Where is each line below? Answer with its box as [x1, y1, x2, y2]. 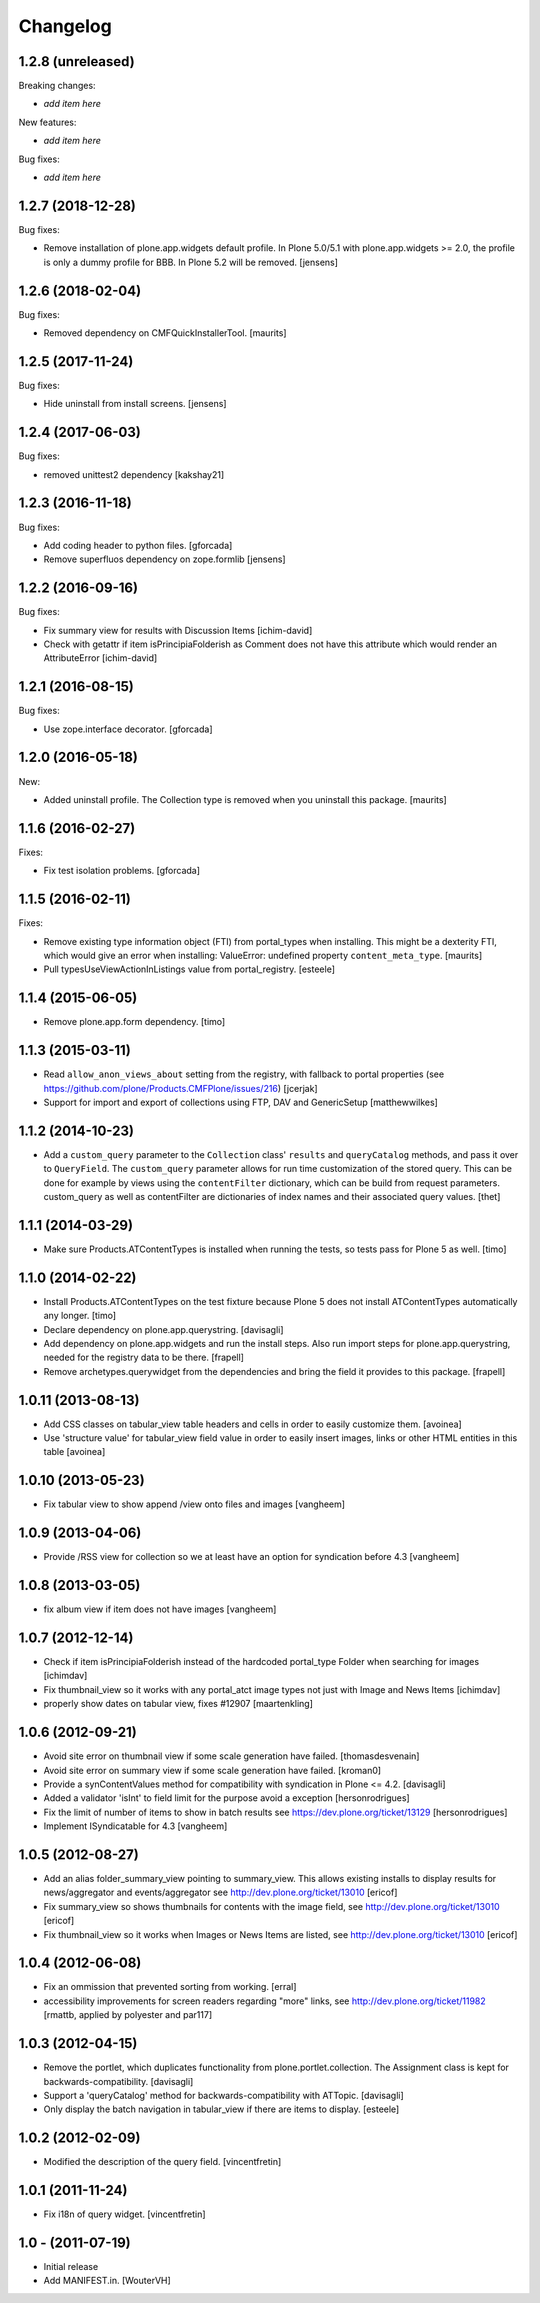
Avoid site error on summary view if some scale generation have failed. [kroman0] [43, 1764, 382, 1776]
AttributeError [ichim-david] [43, 652, 158, 664]
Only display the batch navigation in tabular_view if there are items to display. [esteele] [43, 2103, 400, 2115]
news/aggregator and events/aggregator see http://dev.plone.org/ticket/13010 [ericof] [43, 1886, 398, 1899]
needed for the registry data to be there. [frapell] [43, 1351, 245, 1364]
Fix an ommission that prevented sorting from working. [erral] [43, 1981, 297, 1993]
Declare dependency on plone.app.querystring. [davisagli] [43, 1323, 284, 1335]
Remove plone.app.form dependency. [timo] [43, 1016, 226, 1028]
